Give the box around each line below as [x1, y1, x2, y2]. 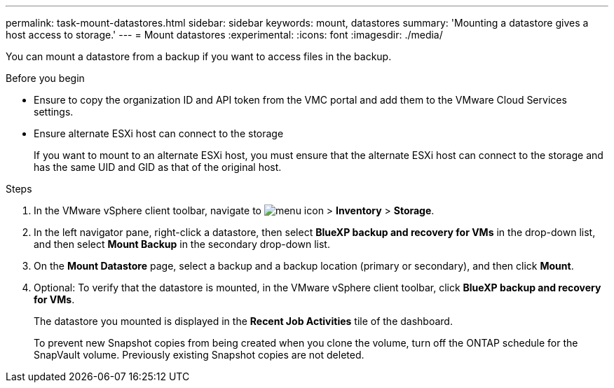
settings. [34, 106, 74, 118]
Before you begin [6, 72, 85, 84]
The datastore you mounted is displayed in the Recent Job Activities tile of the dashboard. [34, 315, 453, 327]
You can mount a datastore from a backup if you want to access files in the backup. [6, 50, 392, 62]
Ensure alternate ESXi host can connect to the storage [34, 127, 284, 139]
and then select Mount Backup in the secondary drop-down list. [34, 238, 330, 250]
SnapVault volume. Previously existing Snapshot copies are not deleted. [34, 349, 364, 361]
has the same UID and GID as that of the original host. [34, 161, 282, 173]
